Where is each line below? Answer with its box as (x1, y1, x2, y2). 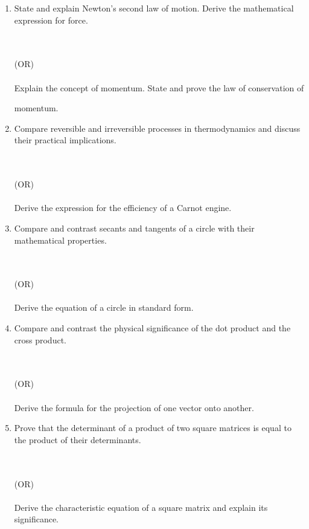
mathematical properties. (14, 233, 107, 246)
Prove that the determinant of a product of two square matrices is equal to (14, 421, 291, 434)
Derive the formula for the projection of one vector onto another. (14, 401, 254, 414)
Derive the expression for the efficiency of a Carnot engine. (14, 201, 232, 214)
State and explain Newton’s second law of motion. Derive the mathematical (14, 2, 294, 14)
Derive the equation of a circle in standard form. (14, 301, 194, 314)
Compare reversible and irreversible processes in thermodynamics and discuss (14, 122, 301, 134)
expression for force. (14, 13, 88, 26)
